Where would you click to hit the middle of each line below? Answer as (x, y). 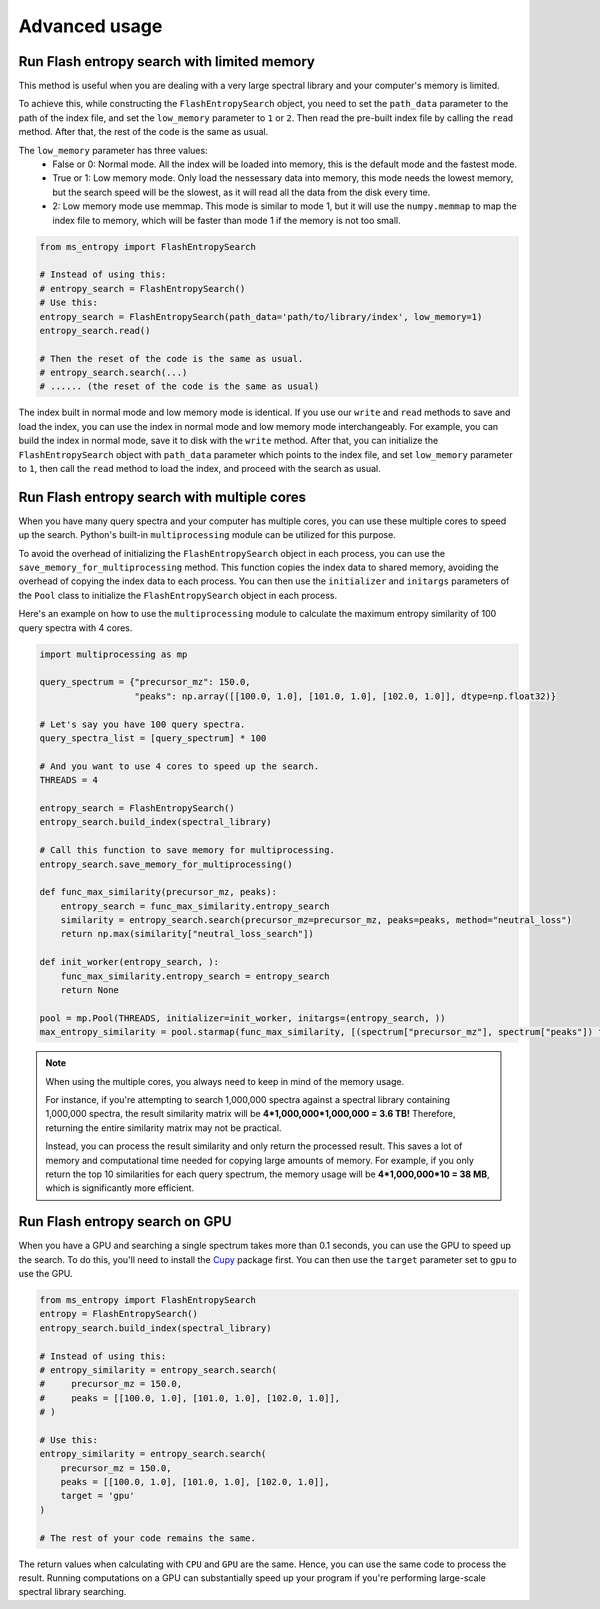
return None (90, 990)
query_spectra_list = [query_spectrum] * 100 (153, 738)
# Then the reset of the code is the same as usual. (171, 358)
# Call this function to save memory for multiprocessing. (187, 850)
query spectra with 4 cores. (75, 627)
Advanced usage (90, 26)
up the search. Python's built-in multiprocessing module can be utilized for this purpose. (207, 535)
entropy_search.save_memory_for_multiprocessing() (166, 864)
